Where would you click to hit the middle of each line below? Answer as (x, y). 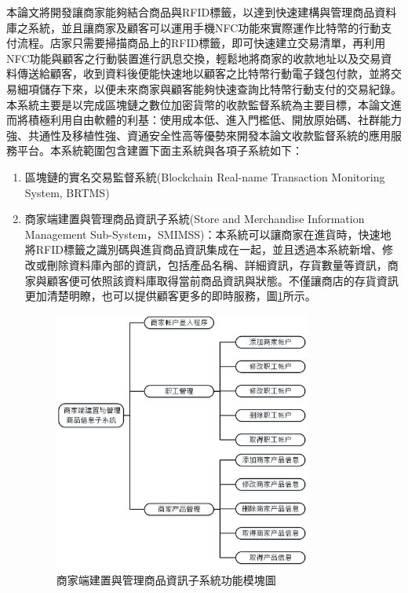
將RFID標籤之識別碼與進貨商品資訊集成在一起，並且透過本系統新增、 (203, 249)
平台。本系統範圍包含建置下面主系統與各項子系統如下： (160, 150)
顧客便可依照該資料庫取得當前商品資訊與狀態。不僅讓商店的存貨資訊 (222, 280)
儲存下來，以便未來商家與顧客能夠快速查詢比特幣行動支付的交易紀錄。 (220, 88)
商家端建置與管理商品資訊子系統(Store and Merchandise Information (195, 219)
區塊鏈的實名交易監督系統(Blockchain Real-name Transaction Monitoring (205, 176)
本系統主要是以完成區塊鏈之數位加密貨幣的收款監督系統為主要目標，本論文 (199, 104)
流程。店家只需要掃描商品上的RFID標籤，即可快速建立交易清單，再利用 (201, 43)
